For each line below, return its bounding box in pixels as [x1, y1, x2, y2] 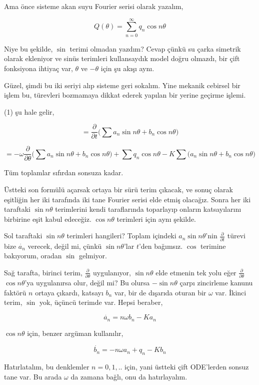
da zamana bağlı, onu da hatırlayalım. [70, 371, 187, 381]
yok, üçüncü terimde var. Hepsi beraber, [39, 297, 163, 307]
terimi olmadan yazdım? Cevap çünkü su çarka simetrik [69, 43, 241, 54]
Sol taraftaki [4, 230, 42, 241]
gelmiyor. [78, 250, 107, 261]
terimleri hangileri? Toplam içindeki [66, 230, 176, 241]
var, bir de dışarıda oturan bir [114, 287, 206, 297]
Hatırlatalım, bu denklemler [4, 361, 89, 372]
